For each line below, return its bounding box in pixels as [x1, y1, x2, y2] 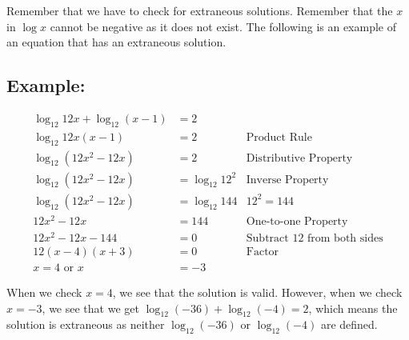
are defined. [320, 316, 378, 333]
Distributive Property [246, 152, 353, 164]
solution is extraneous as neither [6, 316, 165, 333]
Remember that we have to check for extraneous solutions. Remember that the [6, 2, 393, 18]
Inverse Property [246, 174, 329, 186]
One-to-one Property [246, 215, 348, 227]
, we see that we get [42, 299, 139, 316]
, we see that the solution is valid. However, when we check [112, 284, 403, 301]
